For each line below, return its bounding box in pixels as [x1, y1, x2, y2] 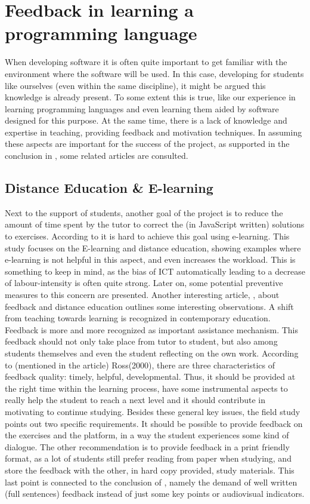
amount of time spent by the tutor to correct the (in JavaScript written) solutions [5, 218, 305, 231]
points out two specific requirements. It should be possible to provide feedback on [5, 417, 303, 429]
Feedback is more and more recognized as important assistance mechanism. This [5, 323, 298, 336]
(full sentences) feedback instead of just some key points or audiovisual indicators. [5, 487, 305, 500]
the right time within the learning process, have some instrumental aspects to [5, 382, 288, 394]
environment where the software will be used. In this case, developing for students [5, 67, 304, 79]
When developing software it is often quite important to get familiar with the [5, 56, 287, 68]
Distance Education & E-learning [5, 179, 213, 197]
